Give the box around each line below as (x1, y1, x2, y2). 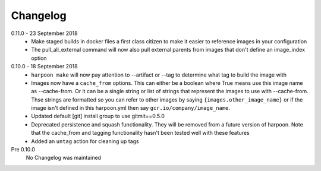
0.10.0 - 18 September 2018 (11, 63, 78, 70)
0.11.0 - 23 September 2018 (11, 30, 78, 37)
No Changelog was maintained (26, 154, 101, 161)
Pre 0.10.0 (11, 146, 36, 153)
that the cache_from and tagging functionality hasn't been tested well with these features (31, 129, 250, 137)
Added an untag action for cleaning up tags (31, 137, 139, 145)
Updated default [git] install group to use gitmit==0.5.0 (31, 113, 165, 120)
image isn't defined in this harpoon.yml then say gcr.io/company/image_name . (31, 104, 230, 112)
